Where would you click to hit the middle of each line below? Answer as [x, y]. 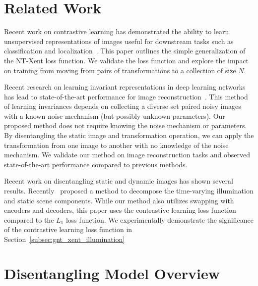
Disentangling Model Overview [112, 273]
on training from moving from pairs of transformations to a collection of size [120, 70]
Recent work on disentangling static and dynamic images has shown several [119, 181]
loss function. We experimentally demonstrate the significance [160, 219]
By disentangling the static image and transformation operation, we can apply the [129, 135]
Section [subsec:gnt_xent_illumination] [64, 239]
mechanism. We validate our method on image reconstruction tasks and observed [127, 155]
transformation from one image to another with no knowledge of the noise [116, 145]
